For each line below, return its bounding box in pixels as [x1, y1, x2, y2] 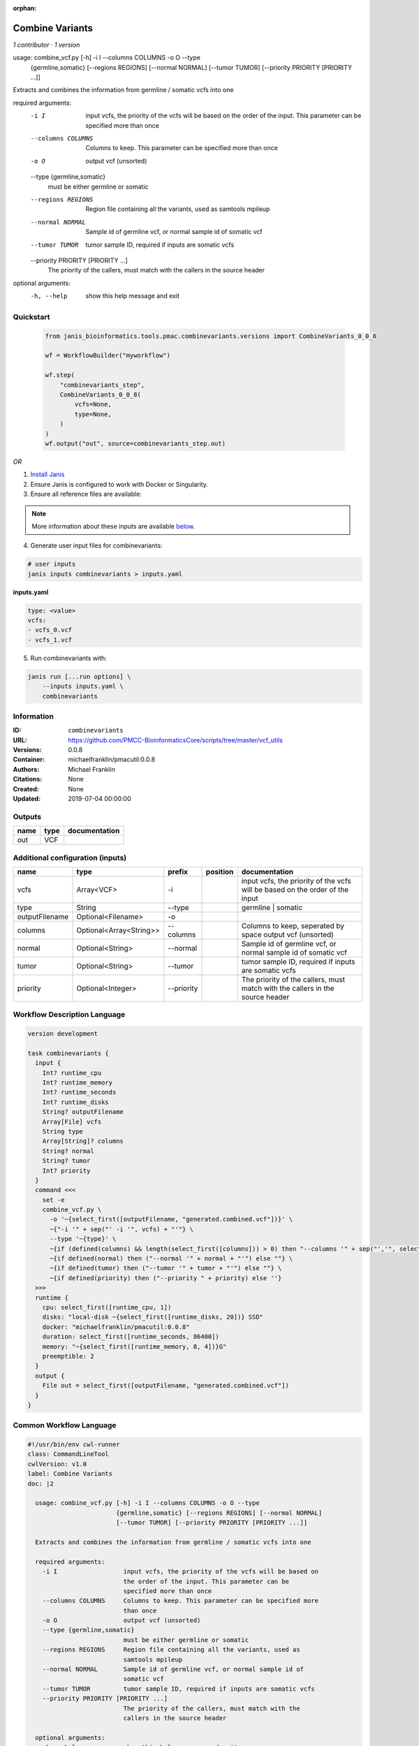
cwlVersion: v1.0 [27, 1460, 87, 1468]
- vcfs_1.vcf [27, 636, 73, 644]
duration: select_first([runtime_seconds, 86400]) [42, 1333, 219, 1341]
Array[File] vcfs [42, 1117, 102, 1126]
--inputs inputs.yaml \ [42, 682, 124, 691]
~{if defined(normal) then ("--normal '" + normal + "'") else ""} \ [50, 1254, 293, 1263]
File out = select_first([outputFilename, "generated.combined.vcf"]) [42, 1381, 290, 1390]
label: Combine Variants [27, 1470, 113, 1478]
